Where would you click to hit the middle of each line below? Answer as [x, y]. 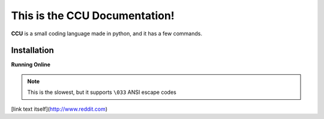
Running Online [31, 65]
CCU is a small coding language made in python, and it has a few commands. [106, 33]
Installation [32, 51]
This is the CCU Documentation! [93, 16]
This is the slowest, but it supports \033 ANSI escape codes [102, 92]
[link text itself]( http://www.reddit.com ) [59, 109]
